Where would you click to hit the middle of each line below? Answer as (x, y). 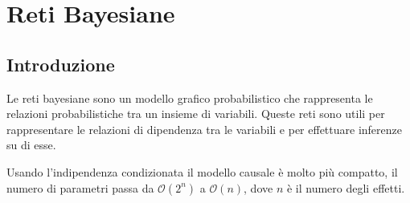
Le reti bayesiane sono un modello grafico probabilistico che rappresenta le (190, 97)
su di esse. (31, 145)
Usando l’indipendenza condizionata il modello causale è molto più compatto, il (202, 171)
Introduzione (61, 64)
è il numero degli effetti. (346, 187)
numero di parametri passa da (80, 187)
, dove (258, 187)
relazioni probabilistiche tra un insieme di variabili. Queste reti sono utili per (196, 114)
